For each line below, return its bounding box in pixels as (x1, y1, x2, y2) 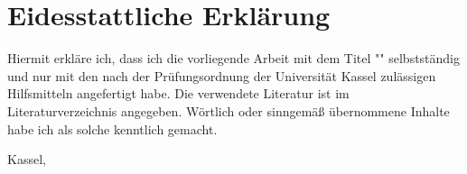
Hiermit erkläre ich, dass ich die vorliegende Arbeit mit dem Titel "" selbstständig (7, 49, 461, 68)
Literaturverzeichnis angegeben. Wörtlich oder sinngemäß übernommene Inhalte (7, 101, 450, 120)
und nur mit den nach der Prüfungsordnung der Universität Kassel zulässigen (7, 66, 436, 85)
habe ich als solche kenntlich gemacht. (7, 119, 218, 138)
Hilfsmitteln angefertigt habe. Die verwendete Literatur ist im (7, 84, 350, 103)
